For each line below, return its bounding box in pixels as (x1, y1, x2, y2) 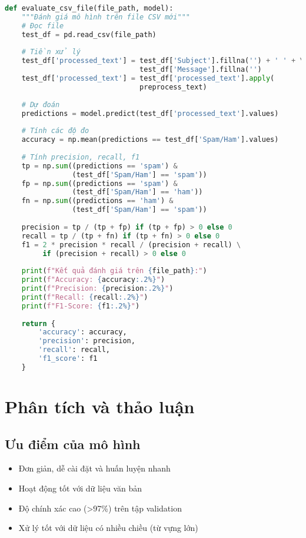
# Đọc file (21, 21, 64, 30)
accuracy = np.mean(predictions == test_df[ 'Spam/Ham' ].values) (21, 135, 279, 144)
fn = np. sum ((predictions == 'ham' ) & (21, 197, 174, 205)
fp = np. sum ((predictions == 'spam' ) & (21, 179, 178, 188)
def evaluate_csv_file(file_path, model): (5, 4, 174, 12)
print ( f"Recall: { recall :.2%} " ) (21, 293, 148, 301)
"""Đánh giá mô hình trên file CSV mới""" (21, 12, 190, 21)
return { (21, 319, 55, 328)
